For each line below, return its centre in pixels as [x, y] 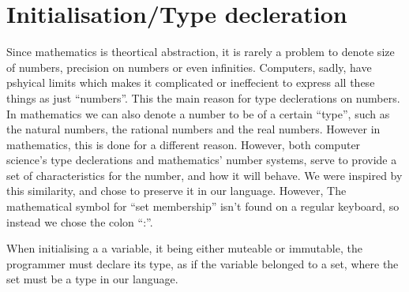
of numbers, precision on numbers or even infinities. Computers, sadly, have [189, 67]
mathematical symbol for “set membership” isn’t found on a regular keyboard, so [203, 206]
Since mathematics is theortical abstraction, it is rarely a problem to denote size [201, 52]
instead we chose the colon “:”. [80, 221]
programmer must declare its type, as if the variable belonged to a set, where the [203, 263]
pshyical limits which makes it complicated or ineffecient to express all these [191, 82]
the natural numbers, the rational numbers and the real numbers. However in [193, 129]
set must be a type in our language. [92, 279]
